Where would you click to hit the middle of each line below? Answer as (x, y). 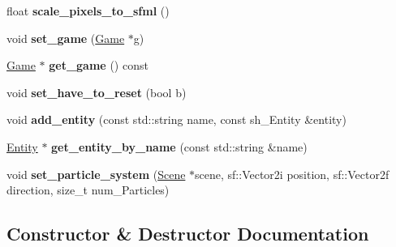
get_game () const (99, 65)
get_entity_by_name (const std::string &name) (179, 146)
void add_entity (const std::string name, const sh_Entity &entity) (176, 119)
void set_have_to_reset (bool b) (97, 92)
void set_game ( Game (66, 38)
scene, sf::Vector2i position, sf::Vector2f (292, 174)
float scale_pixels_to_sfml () (88, 11)
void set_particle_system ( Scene (96, 174)
